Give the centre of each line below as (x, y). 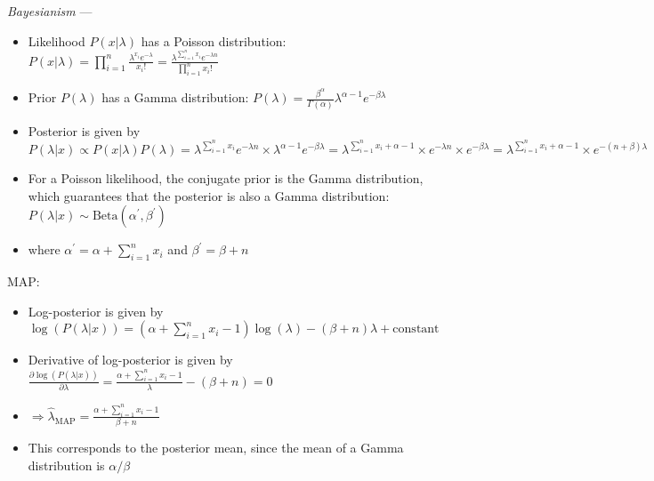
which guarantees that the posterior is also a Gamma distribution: (209, 195)
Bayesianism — (50, 11)
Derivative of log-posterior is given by (130, 360)
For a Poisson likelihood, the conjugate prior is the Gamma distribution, (226, 178)
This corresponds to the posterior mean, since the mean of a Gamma (216, 448)
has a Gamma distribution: (175, 97)
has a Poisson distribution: (214, 40)
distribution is (66, 465)
